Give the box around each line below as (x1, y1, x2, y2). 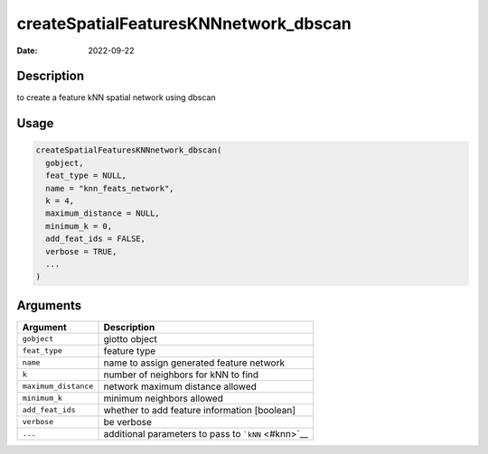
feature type (103, 344, 156, 357)
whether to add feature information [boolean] (103, 403, 296, 416)
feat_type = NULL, (45, 171, 127, 181)
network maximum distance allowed (103, 380, 258, 393)
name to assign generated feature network (103, 357, 285, 369)
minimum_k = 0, (45, 221, 113, 231)
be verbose (103, 415, 153, 428)
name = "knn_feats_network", (45, 183, 175, 193)
